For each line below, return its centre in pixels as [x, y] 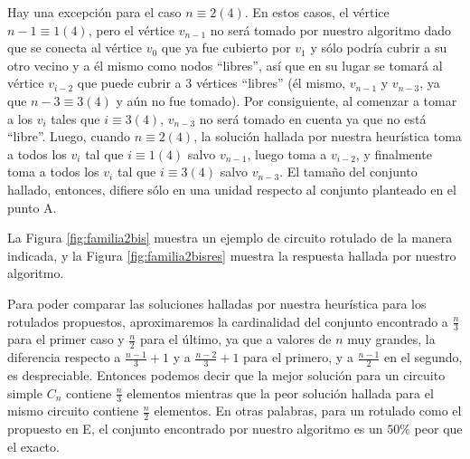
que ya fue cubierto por [226, 48]
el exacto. [33, 446]
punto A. [32, 207]
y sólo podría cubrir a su [379, 48]
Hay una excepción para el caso [94, 12]
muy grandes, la [391, 339]
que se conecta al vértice [75, 48]
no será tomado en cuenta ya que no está [313, 118]
